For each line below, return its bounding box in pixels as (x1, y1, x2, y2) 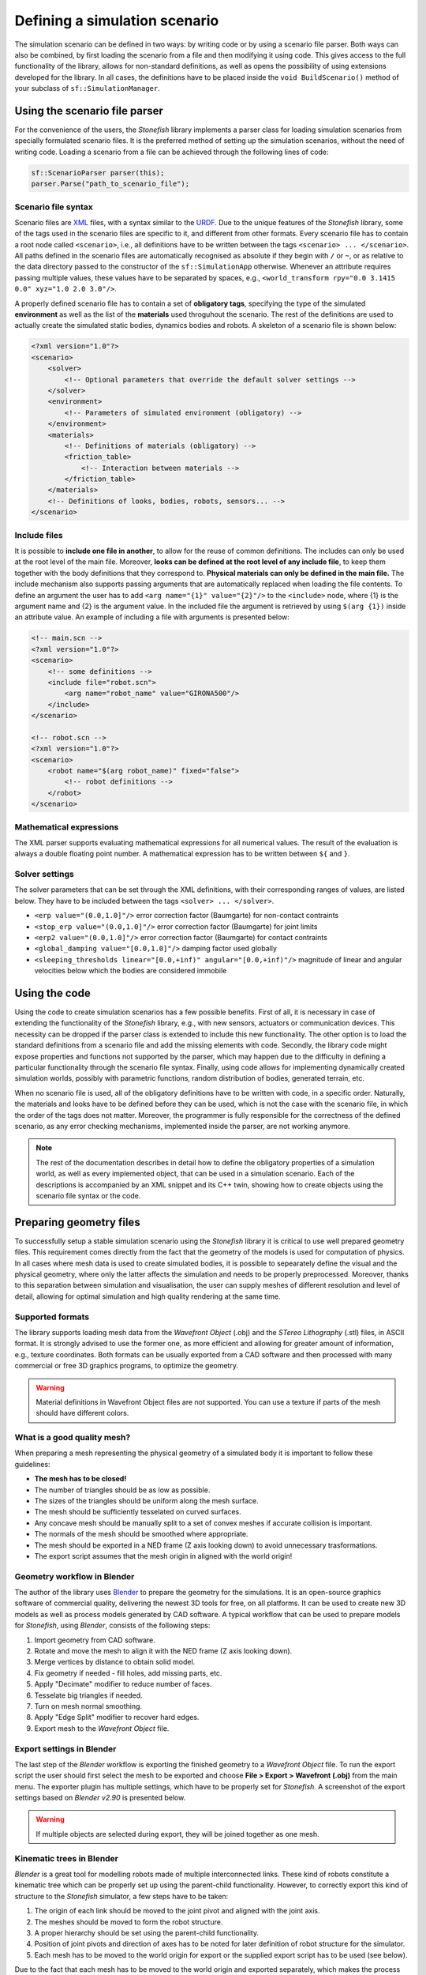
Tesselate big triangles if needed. (34, 1691, 143, 1700)
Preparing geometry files (14, 1215, 141, 1228)
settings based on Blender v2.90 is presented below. (14, 1793, 186, 1803)
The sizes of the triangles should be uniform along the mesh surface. (34, 1496, 259, 1505)
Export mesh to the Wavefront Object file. (34, 1723, 170, 1733)
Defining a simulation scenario (14, 12, 219, 29)
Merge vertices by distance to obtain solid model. (34, 1657, 196, 1667)
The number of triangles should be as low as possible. (34, 1485, 211, 1495)
